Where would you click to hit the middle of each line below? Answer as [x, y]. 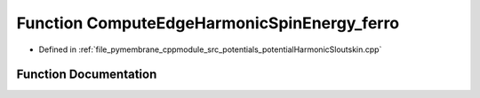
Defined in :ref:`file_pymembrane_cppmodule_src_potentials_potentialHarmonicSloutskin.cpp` [210, 49]
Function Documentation [87, 75]
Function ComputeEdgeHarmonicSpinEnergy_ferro [208, 23]
